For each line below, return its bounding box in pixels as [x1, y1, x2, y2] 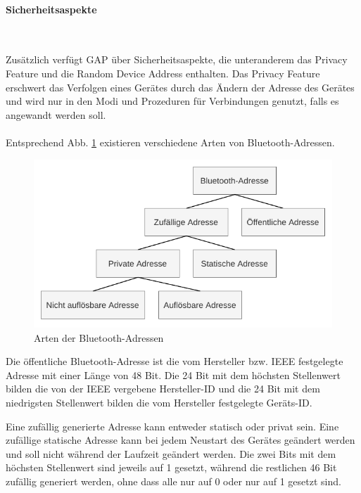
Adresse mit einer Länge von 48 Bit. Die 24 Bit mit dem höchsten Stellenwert [6, 367, 341, 382]
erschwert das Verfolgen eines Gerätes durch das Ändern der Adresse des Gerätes [6, 79, 355, 94]
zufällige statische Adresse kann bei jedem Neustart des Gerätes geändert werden [6, 433, 355, 447]
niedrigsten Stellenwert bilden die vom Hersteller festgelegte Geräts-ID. [6, 395, 312, 410]
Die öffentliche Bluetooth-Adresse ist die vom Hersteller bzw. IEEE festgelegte [6, 354, 343, 369]
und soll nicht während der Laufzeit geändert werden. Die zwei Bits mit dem [6, 446, 336, 461]
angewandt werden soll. [6, 107, 106, 122]
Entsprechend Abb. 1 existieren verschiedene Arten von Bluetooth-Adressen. [6, 134, 335, 149]
